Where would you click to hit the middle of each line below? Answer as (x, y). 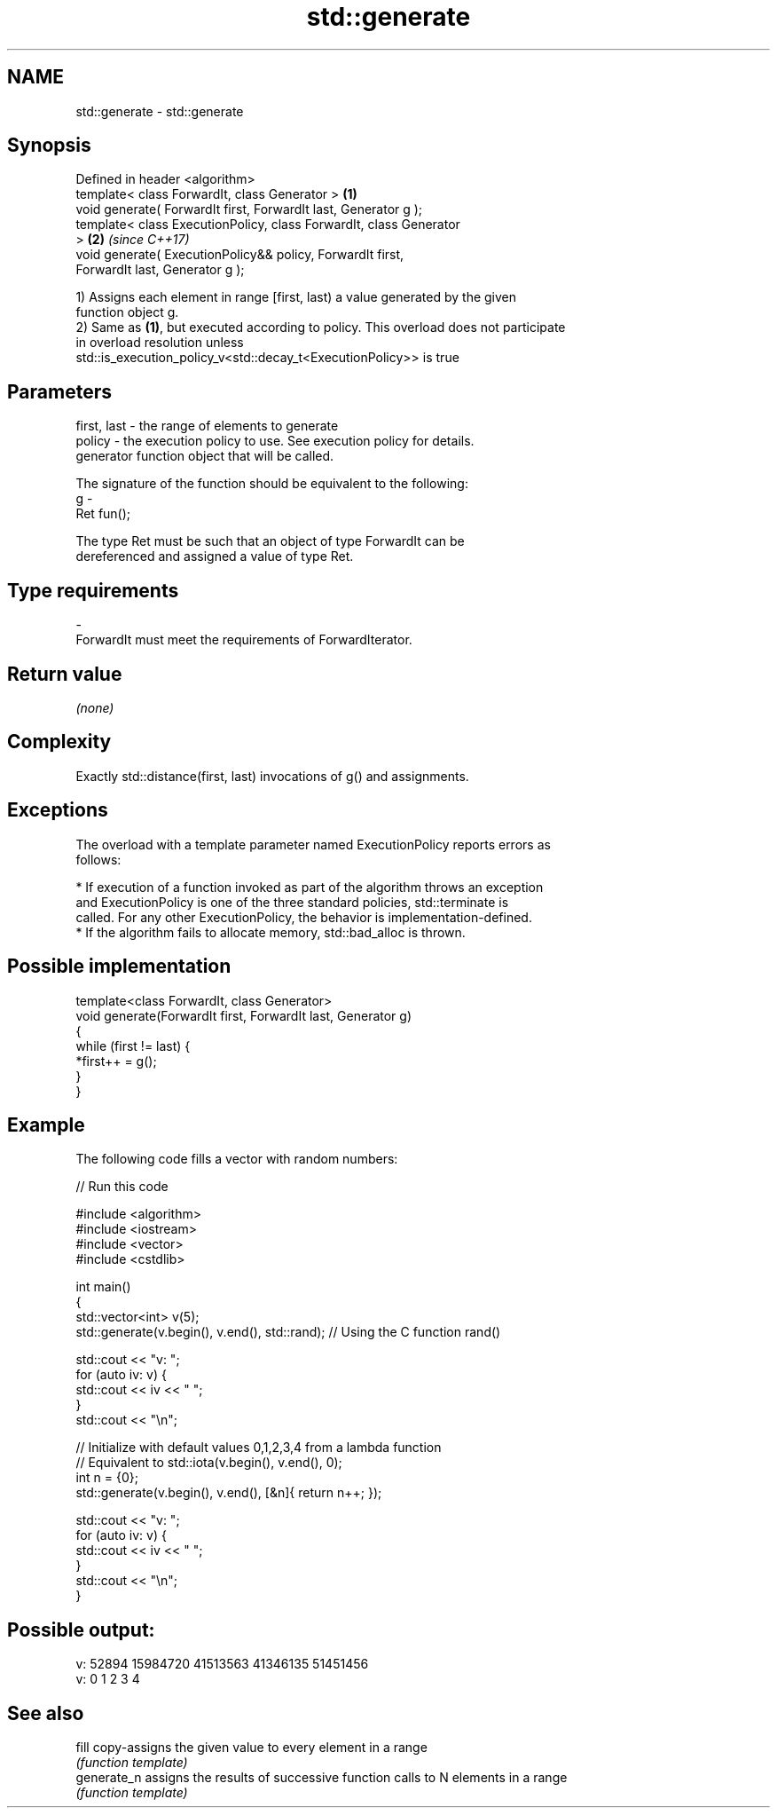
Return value (65, 674)
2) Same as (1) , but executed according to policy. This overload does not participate (321, 327)
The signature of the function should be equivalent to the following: (272, 484)
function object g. (127, 312)
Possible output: (81, 1630)
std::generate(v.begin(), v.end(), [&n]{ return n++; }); (229, 1493)
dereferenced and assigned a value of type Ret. (215, 556)
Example (46, 1125)
